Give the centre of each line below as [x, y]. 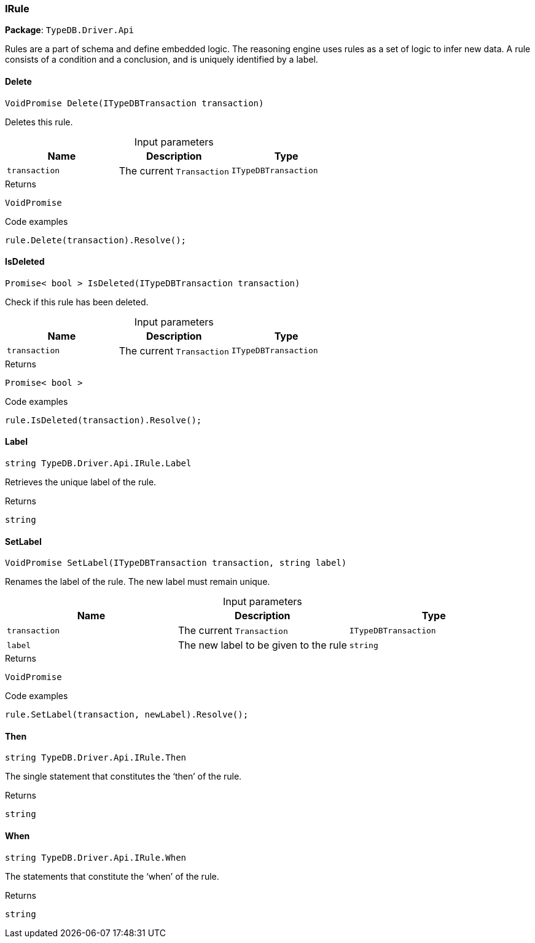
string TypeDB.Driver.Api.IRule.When [96, 857]
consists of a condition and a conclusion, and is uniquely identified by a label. [162, 60]
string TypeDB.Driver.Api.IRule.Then [96, 758]
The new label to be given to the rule [262, 645]
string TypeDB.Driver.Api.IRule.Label [98, 464]
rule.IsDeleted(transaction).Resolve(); [103, 420]
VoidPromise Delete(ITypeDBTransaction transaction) [135, 103]
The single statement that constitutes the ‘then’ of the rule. [123, 777]
